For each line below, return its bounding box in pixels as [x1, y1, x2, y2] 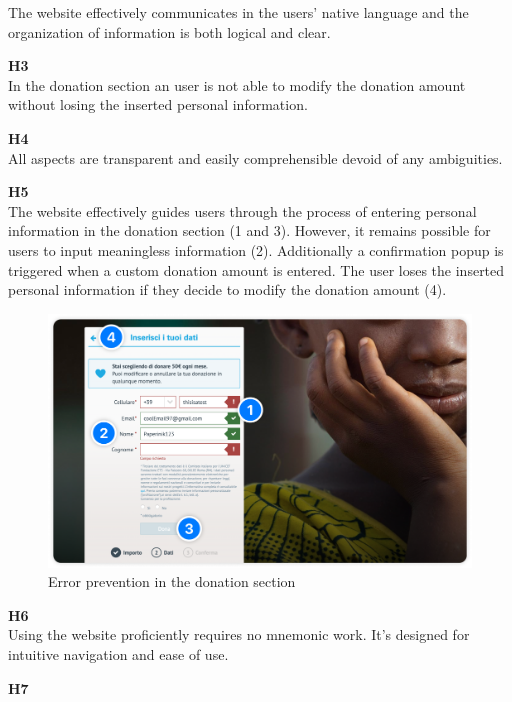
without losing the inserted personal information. [8, 94, 308, 115]
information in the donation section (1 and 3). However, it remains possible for [8, 220, 491, 241]
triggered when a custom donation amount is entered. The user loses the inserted [8, 259, 505, 280]
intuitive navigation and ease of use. [8, 643, 229, 664]
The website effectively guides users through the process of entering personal [8, 200, 477, 221]
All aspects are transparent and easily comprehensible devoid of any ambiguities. [8, 147, 503, 168]
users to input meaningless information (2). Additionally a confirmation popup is [8, 239, 504, 260]
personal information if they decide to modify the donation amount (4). [8, 279, 447, 300]
